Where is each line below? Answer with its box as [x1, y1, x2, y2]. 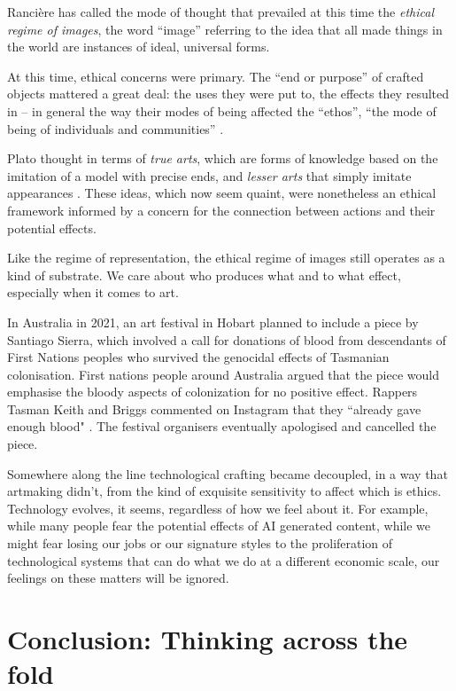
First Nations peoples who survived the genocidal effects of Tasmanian [7, 348, 390, 366]
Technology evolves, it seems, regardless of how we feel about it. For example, [7, 499, 429, 517]
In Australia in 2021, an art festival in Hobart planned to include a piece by [7, 312, 419, 331]
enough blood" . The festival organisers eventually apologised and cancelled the [7, 417, 437, 436]
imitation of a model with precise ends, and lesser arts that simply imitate [7, 166, 412, 185]
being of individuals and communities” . [7, 119, 224, 137]
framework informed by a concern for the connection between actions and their [7, 200, 436, 219]
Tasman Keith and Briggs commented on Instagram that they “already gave [7, 399, 421, 418]
